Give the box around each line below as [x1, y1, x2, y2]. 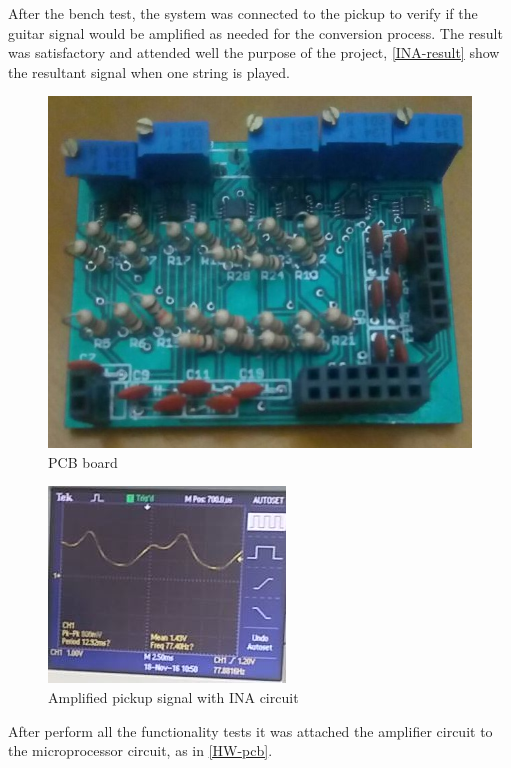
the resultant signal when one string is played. [8, 61, 290, 82]
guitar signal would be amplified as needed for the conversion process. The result [8, 22, 503, 43]
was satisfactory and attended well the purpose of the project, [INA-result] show [8, 42, 500, 63]
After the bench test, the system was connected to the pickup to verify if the [8, 3, 478, 23]
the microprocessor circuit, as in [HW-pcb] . [8, 740, 273, 761]
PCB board [48, 451, 118, 472]
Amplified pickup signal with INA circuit [48, 687, 299, 708]
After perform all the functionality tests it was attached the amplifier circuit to [8, 720, 493, 741]
